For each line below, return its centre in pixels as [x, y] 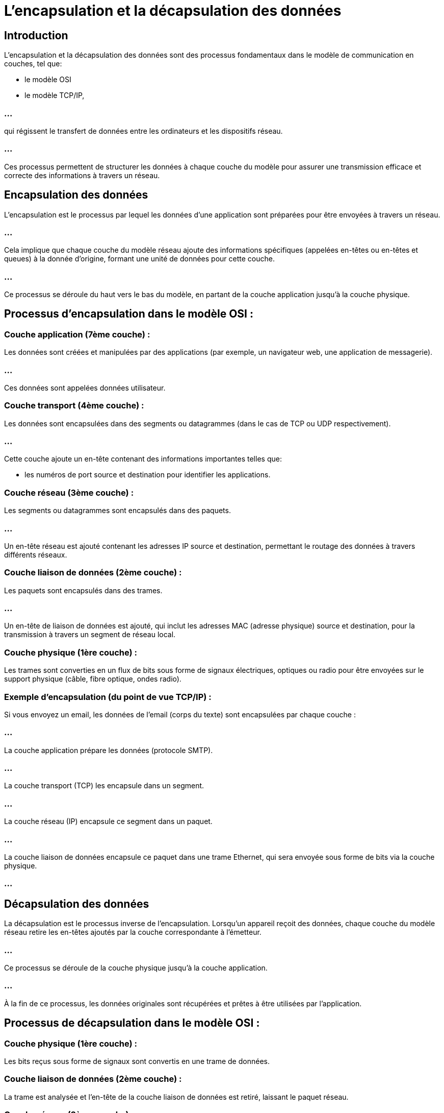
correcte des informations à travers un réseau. [82, 175]
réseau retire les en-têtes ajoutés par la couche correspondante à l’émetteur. [133, 932]
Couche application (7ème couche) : [77, 334]
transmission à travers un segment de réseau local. [90, 635]
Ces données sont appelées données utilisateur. [85, 388]
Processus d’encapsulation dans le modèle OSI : [129, 314]
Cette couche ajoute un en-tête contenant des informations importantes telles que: [143, 459]
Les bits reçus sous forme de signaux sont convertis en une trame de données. [137, 1061]
